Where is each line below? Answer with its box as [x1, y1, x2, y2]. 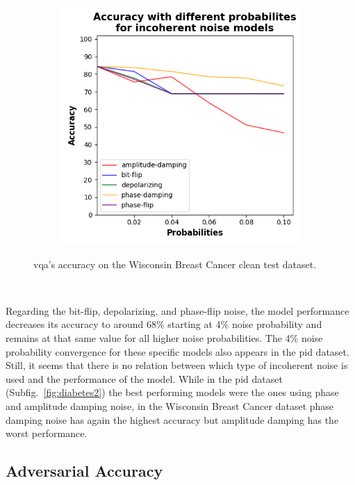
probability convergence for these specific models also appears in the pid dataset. [6, 344, 349, 359]
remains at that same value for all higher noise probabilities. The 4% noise [6, 330, 323, 345]
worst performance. [6, 426, 88, 441]
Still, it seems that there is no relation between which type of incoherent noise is [6, 358, 348, 372]
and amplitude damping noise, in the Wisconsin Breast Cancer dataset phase [6, 398, 334, 413]
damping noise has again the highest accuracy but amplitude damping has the [6, 412, 339, 427]
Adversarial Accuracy [6, 460, 163, 482]
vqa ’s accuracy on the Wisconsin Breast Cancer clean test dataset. [33, 256, 317, 271]
